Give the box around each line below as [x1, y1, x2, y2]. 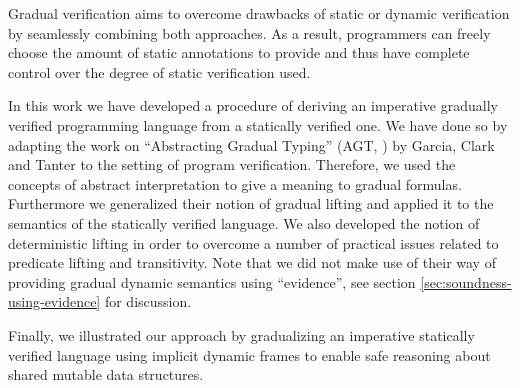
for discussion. [104, 291, 192, 312]
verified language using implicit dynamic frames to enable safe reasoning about [8, 344, 491, 365]
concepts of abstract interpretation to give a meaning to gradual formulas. [8, 173, 462, 194]
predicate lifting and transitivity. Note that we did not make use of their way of [8, 252, 496, 273]
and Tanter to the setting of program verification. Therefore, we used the [8, 154, 456, 175]
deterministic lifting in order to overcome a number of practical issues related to [8, 232, 499, 253]
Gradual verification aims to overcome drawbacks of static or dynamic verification [8, 3, 510, 23]
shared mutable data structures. [8, 364, 204, 385]
